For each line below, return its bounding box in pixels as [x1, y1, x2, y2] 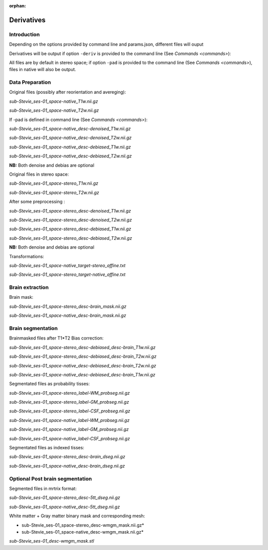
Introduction [9, 31, 40, 38]
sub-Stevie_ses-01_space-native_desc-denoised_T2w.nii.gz [9, 135, 132, 141]
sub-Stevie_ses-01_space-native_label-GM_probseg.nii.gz [9, 426, 129, 432]
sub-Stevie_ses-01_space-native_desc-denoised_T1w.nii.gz [9, 126, 131, 132]
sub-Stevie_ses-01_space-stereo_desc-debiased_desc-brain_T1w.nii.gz [9, 344, 156, 350]
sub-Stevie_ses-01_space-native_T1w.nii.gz [9, 98, 98, 104]
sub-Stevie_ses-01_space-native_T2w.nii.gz [9, 107, 99, 114]
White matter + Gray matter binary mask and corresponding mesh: [9, 513, 145, 519]
